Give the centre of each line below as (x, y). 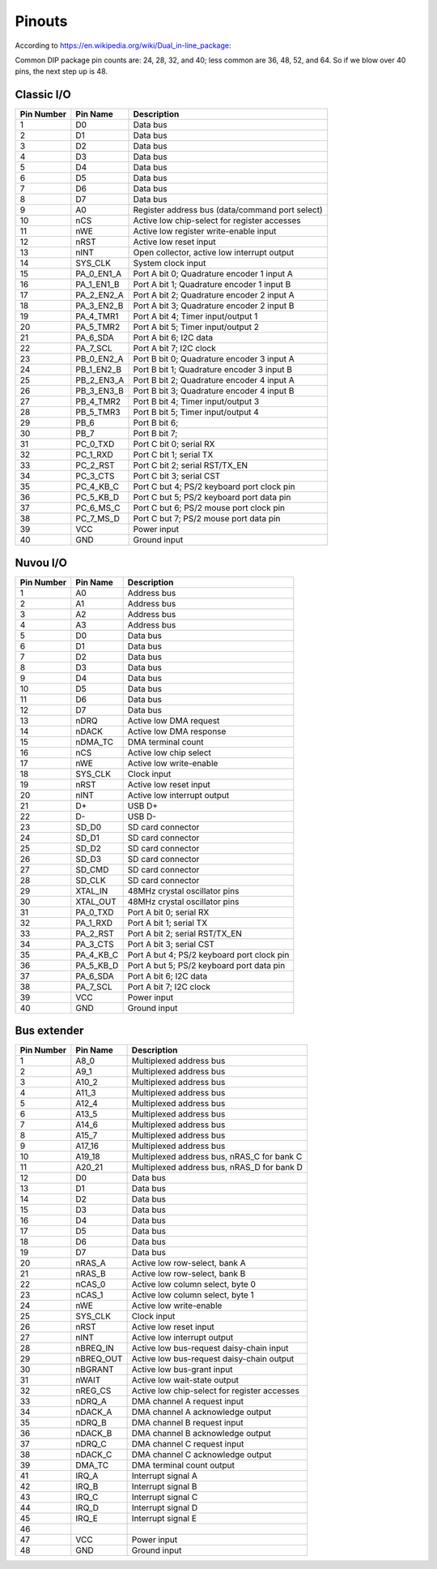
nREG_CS (93, 1391)
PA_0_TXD (95, 912)
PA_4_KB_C (97, 954)
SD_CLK (91, 880)
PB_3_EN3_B (100, 391)
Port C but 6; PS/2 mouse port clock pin (209, 508)
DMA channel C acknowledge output (202, 1455)
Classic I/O (43, 94)
